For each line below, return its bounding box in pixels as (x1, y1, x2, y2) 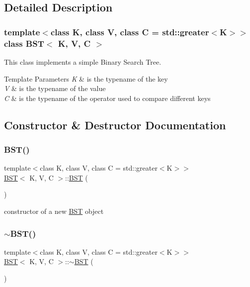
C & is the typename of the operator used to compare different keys (4, 93, 211, 103)
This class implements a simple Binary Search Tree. (4, 56, 162, 67)
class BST (4, 37, 44, 49)
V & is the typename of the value (4, 83, 106, 94)
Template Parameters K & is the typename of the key (4, 73, 168, 84)
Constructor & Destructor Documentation (4, 117, 226, 132)
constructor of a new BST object (4, 206, 104, 216)
